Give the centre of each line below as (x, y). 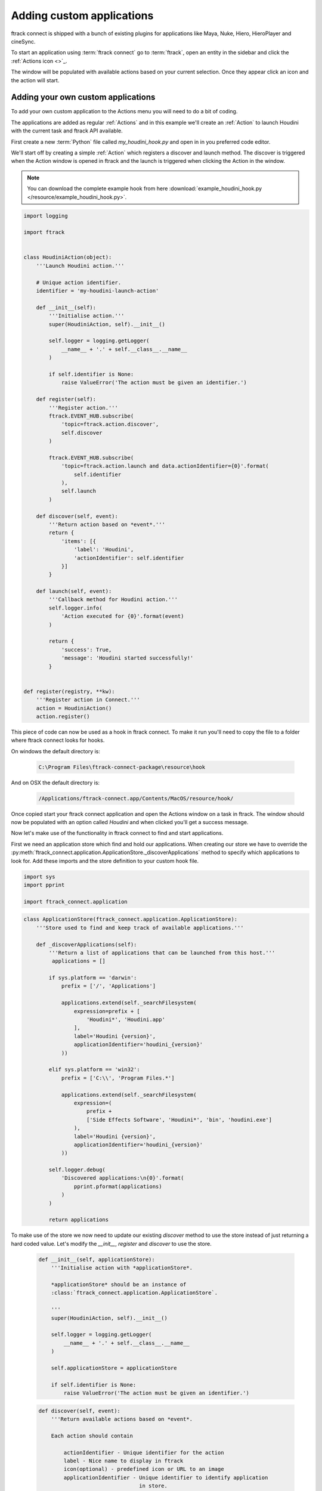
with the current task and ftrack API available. (67, 131)
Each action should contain (92, 1436)
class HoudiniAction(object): (68, 257)
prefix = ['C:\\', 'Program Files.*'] (118, 1078)
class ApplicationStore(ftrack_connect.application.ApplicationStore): (131, 919)
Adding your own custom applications (83, 98)
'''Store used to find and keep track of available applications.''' (140, 928)
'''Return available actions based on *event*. (122, 1419)
